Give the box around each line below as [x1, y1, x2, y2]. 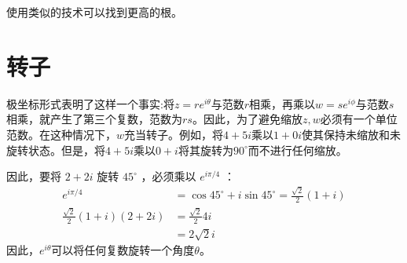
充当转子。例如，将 [124, 126, 224, 142]
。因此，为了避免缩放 [192, 111, 302, 127]
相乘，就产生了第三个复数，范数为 [6, 111, 182, 127]
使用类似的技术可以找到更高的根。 [6, 4, 182, 20]
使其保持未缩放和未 [301, 126, 401, 142]
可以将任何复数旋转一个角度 [51, 242, 195, 258]
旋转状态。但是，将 [6, 141, 105, 158]
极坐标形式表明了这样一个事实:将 [6, 95, 174, 111]
